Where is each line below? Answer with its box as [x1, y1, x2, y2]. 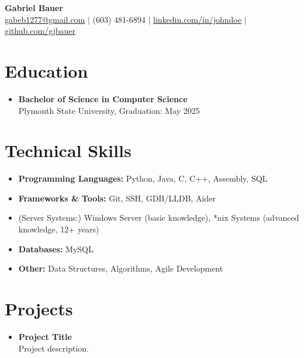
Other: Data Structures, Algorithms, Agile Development [18, 262, 223, 274]
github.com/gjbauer [5, 25, 76, 37]
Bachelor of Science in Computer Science [18, 92, 188, 105]
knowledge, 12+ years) [18, 223, 99, 235]
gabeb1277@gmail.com [5, 13, 85, 25]
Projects [5, 296, 73, 320]
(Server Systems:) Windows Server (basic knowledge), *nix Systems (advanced [18, 211, 299, 224]
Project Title [18, 330, 72, 342]
